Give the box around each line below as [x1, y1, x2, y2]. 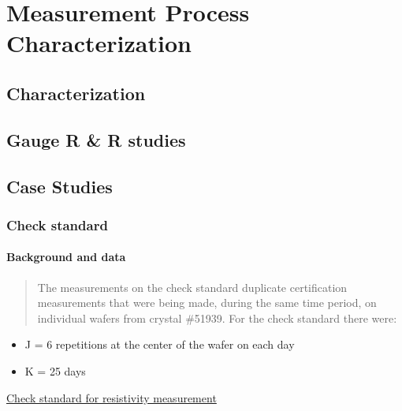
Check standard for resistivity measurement [6, 389, 217, 405]
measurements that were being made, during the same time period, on [37, 294, 377, 311]
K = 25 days [24, 362, 86, 379]
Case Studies [6, 174, 113, 198]
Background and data [6, 248, 126, 265]
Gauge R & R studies [6, 127, 186, 151]
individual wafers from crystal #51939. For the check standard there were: [37, 309, 397, 326]
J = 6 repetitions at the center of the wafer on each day [24, 336, 295, 353]
